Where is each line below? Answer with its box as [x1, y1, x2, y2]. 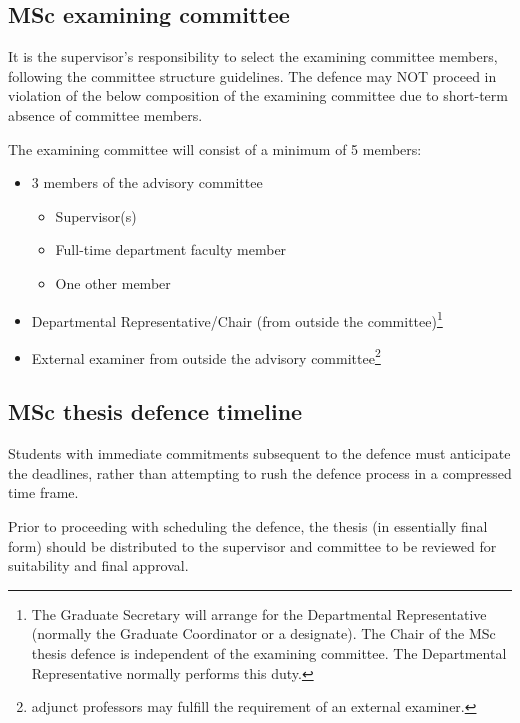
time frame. [8, 482, 79, 503]
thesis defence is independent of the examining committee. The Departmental [31, 643, 507, 663]
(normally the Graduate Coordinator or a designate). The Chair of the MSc [31, 623, 496, 644]
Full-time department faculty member [55, 239, 287, 260]
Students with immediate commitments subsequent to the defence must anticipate [8, 443, 511, 464]
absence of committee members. [8, 104, 203, 125]
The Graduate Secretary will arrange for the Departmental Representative [31, 603, 487, 624]
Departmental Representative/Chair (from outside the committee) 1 [31, 307, 443, 331]
